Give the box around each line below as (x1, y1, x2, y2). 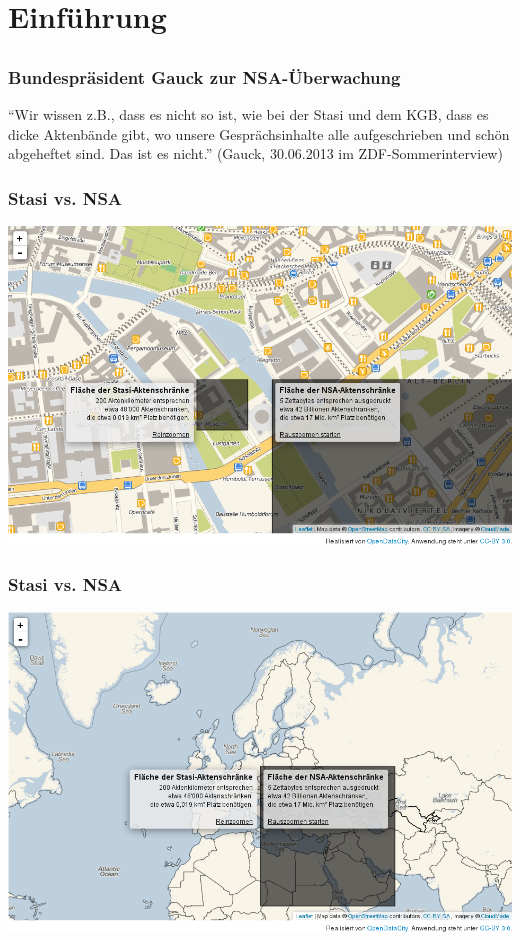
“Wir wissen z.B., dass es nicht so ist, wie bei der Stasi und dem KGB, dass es (8, 104, 489, 125)
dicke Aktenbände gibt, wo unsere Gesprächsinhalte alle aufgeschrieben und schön (8, 123, 510, 144)
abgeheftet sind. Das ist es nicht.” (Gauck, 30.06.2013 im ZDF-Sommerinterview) (8, 143, 503, 164)
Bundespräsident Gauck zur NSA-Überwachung (8, 64, 401, 89)
